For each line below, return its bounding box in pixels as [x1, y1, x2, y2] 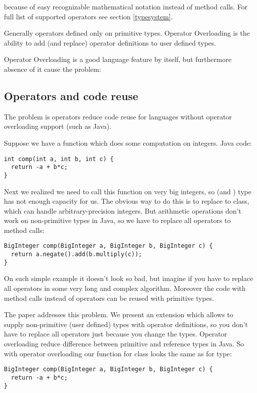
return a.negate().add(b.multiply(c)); [11, 251, 142, 258]
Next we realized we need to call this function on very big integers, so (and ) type [4, 186, 252, 196]
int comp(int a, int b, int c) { [4, 155, 114, 163]
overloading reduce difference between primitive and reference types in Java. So [4, 338, 244, 349]
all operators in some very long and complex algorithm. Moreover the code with [4, 283, 246, 293]
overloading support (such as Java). [4, 121, 112, 131]
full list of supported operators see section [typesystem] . [4, 11, 173, 21]
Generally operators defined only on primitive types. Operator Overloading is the [4, 28, 250, 38]
